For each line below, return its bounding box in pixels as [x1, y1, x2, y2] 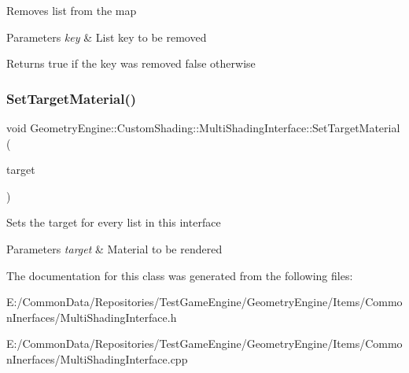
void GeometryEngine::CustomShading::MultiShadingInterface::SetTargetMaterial [6, 120, 400, 135]
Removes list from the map [6, 2, 137, 18]
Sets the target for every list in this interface [6, 214, 221, 231]
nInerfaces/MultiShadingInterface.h [6, 308, 177, 325]
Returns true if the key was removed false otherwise [6, 55, 256, 72]
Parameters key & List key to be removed [6, 28, 207, 45]
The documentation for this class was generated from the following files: [6, 267, 353, 283]
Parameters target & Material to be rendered [6, 240, 223, 257]
